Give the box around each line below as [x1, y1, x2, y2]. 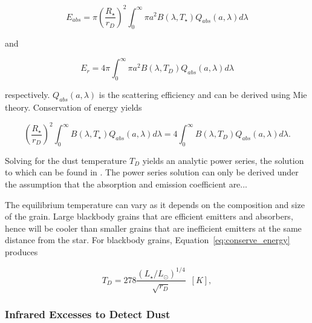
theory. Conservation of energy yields [5, 100, 142, 113]
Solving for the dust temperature [5, 154, 127, 166]
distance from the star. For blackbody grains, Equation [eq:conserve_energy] [5, 233, 290, 246]
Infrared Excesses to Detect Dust [5, 306, 171, 321]
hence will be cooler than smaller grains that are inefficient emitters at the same [5, 221, 302, 234]
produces [5, 246, 38, 258]
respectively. [5, 88, 50, 101]
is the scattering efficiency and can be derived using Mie [99, 88, 307, 101]
